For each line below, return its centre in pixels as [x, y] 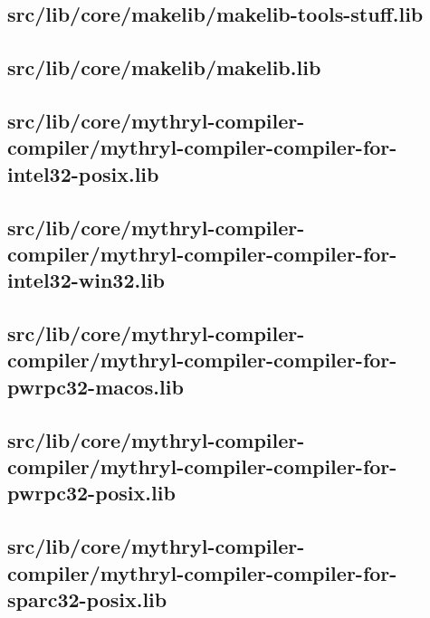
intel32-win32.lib [86, 280]
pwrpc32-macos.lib [96, 386]
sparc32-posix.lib [87, 599]
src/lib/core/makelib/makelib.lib [164, 67]
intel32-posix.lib [83, 173]
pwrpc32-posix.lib [91, 493]
